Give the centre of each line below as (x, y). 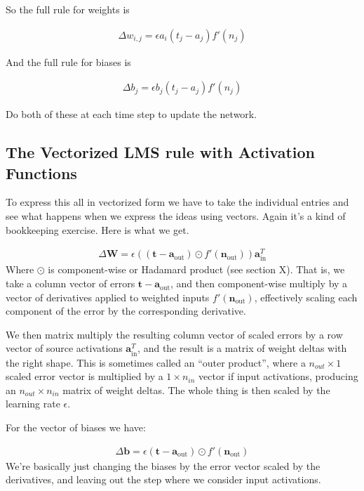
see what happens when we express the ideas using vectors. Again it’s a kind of (176, 216)
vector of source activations (64, 348)
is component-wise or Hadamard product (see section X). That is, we (196, 269)
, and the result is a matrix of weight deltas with (242, 348)
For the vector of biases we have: (76, 427)
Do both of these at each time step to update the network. (132, 114)
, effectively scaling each (306, 297)
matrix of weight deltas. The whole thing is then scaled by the (196, 389)
